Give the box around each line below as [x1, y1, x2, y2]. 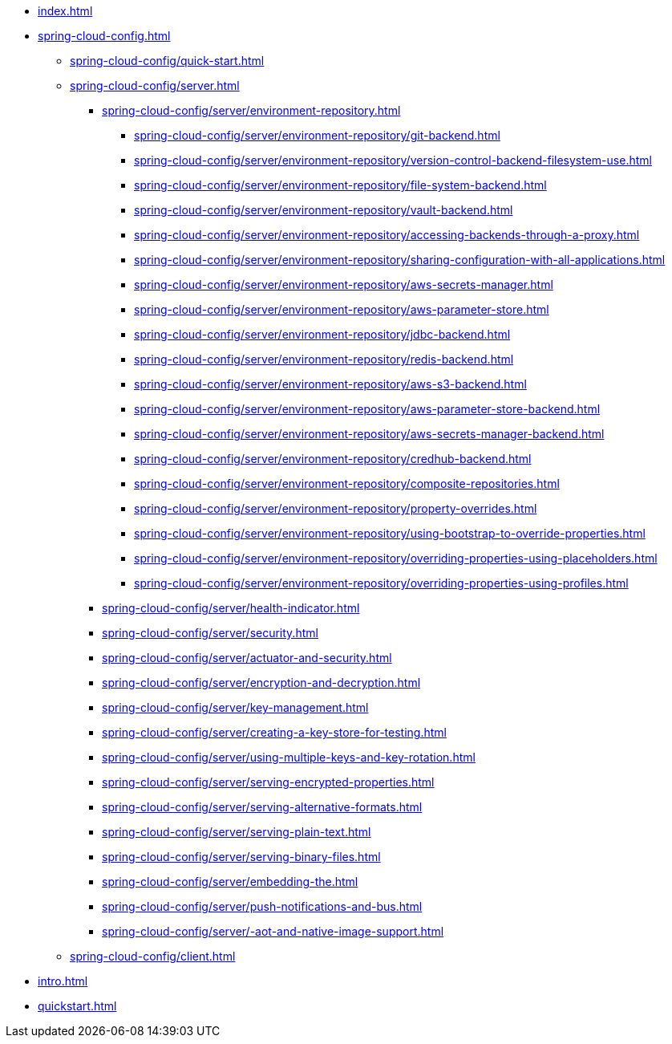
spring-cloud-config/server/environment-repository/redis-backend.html [134, 352, 514, 366]
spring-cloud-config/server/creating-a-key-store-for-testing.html [102, 725, 447, 739]
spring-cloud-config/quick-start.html [70, 54, 265, 67]
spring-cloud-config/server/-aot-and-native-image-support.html [102, 924, 444, 938]
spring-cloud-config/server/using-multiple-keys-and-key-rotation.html [102, 750, 476, 764]
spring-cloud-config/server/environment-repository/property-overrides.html [134, 502, 537, 515]
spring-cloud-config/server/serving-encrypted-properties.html [102, 775, 435, 789]
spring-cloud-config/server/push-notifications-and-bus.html [102, 900, 423, 913]
